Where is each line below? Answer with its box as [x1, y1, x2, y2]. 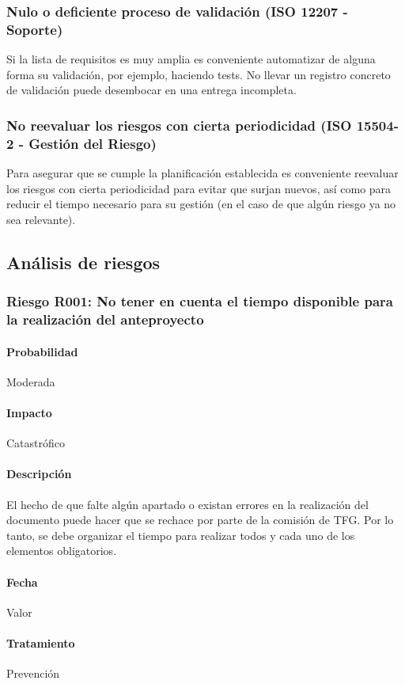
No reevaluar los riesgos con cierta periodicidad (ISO [6, 115, 352, 135]
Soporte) [6, 19, 63, 39]
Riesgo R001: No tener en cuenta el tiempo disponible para [6, 291, 393, 311]
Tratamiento [6, 634, 75, 651]
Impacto [6, 404, 52, 420]
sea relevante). [6, 211, 76, 227]
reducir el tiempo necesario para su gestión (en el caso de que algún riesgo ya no [6, 196, 396, 212]
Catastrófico [6, 435, 66, 451]
